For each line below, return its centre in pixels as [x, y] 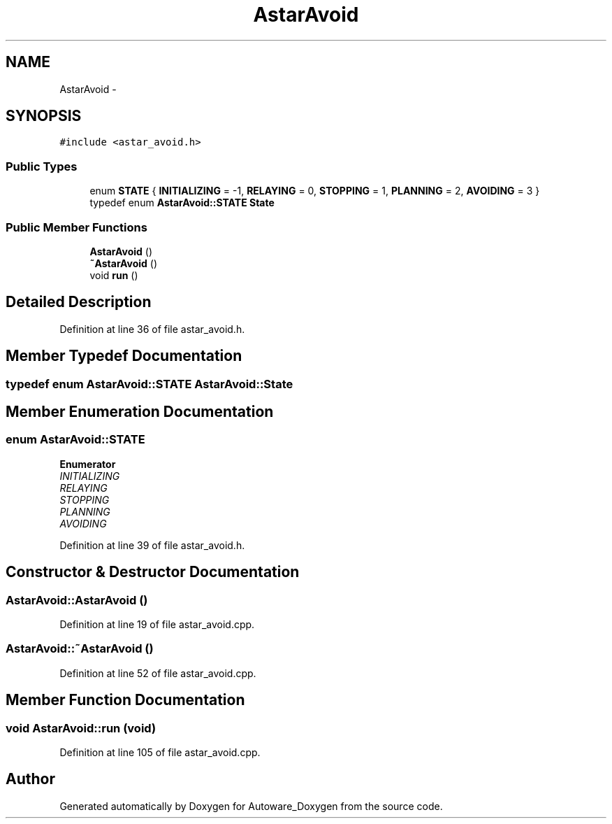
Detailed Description [79, 302]
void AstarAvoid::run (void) [81, 728]
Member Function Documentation [125, 700]
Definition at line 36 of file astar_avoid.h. [152, 329]
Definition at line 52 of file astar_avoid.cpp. [158, 673]
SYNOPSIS [44, 116]
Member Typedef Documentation [124, 356]
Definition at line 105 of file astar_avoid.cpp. [160, 753]
